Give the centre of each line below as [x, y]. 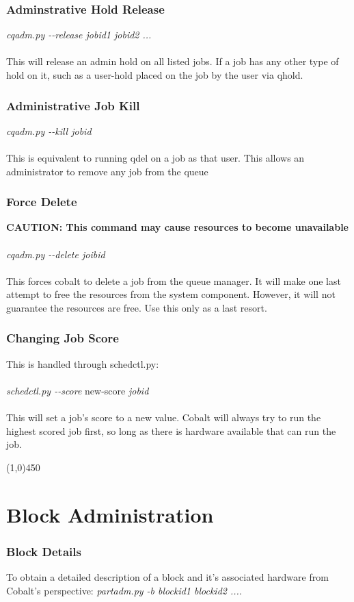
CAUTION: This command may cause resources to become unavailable [177, 227]
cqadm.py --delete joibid [56, 254]
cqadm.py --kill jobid [49, 130]
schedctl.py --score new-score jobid [78, 390]
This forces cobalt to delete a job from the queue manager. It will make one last [174, 280]
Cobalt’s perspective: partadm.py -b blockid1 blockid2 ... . [124, 590]
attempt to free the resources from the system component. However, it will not [171, 294]
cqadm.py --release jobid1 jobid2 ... [79, 35]
